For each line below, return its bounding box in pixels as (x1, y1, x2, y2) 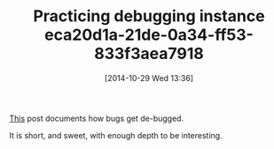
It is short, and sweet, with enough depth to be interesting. (9, 130, 223, 140)
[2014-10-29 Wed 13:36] (105, 72, 193, 83)
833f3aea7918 (94, 44, 204, 63)
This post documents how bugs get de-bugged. (9, 113, 184, 123)
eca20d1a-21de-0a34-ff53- (43, 25, 254, 45)
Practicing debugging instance (33, 6, 265, 26)
